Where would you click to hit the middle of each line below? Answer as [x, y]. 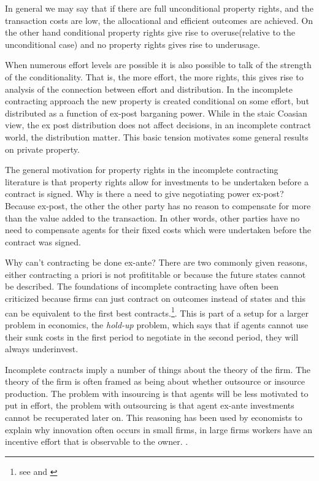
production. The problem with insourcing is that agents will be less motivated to [157, 393]
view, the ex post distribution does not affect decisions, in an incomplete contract [158, 125]
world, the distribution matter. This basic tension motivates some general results [157, 137]
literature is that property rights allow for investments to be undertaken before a [157, 181]
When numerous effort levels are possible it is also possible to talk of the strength [158, 65]
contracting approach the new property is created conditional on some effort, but [157, 101]
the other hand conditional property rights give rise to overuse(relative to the [150, 32]
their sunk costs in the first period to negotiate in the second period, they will [152, 337]
